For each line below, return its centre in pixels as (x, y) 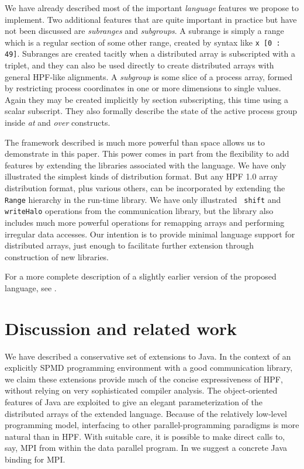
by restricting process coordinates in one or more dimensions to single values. (143, 88)
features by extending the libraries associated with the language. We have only (146, 165)
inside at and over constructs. (58, 123)
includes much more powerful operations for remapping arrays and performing (145, 222)
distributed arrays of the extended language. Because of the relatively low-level (146, 413)
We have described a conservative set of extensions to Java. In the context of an (148, 356)
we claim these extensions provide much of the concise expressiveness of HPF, (144, 379)
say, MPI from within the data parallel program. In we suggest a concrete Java (146, 448)
